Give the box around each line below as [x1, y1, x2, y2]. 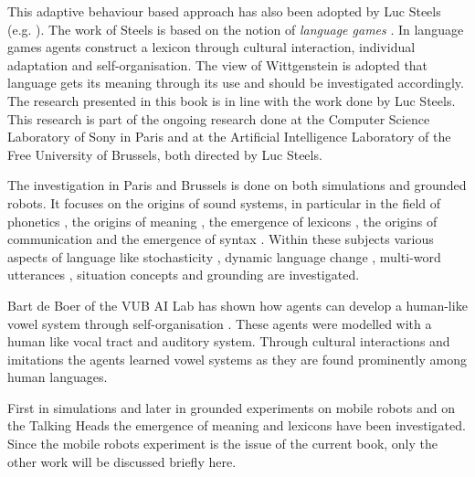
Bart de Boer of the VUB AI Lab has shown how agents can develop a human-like [7, 295, 468, 314]
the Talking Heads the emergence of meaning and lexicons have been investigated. [7, 416, 466, 435]
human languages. [7, 367, 108, 387]
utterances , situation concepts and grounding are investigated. [7, 265, 360, 284]
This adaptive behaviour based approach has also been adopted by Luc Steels [7, 2, 441, 20]
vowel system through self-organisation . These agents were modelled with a [7, 313, 432, 333]
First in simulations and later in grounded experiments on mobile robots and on [7, 397, 456, 417]
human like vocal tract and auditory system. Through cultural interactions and [7, 332, 450, 351]
